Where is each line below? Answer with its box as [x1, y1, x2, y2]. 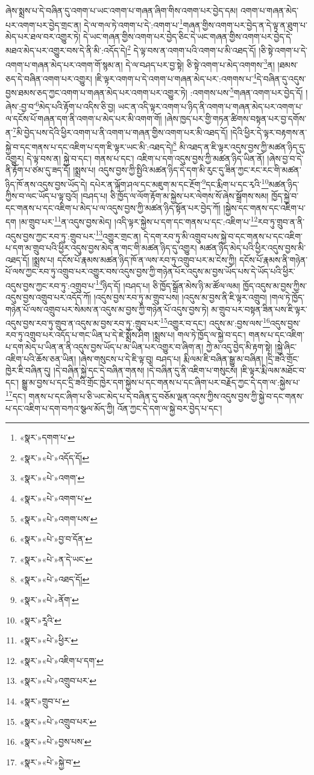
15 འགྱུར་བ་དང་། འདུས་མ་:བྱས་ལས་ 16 [160, 315, 270, 329]
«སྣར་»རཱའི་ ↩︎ [19, 613, 61, 626]
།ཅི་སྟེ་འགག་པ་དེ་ [259, 44, 308, 57]
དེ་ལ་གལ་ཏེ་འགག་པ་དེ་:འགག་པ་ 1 [84, 16, 183, 31]
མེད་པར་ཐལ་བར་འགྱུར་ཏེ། [5, 30, 81, 42]
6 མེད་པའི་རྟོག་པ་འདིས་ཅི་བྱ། [35, 98, 116, 113]
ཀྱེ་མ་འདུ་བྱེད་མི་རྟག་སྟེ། [206, 340, 272, 352]
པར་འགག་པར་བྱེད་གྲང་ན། [5, 18, 81, 31]
